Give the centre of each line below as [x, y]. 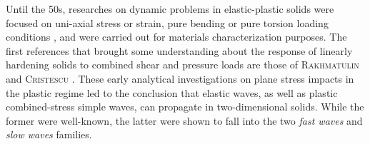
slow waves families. [49, 134]
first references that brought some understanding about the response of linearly [179, 50]
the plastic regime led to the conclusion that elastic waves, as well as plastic [172, 92]
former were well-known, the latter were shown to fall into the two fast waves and [184, 120]
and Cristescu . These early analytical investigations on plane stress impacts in [180, 78]
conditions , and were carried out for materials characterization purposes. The [176, 37]
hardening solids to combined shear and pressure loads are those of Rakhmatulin [182, 65]
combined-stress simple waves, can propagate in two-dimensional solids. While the [185, 107]
